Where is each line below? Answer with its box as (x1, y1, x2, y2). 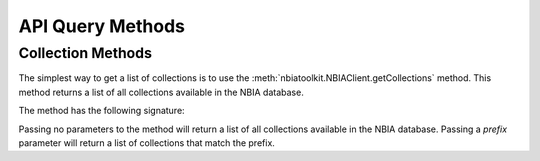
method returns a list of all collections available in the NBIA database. (18, 86, 304, 98)
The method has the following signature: (18, 105, 185, 117)
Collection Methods (18, 44, 152, 62)
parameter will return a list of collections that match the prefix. (18, 136, 275, 149)
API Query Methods (18, 15, 185, 37)
